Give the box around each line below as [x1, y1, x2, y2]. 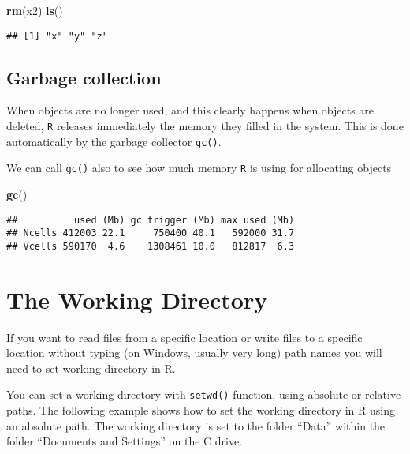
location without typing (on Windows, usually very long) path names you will [6, 344, 382, 361]
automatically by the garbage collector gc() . [6, 133, 222, 149]
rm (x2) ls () [6, 2, 63, 18]
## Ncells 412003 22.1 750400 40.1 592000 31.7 [6, 227, 295, 239]
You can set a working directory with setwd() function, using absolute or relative [6, 386, 401, 403]
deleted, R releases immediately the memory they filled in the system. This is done [6, 118, 404, 134]
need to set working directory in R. [6, 359, 176, 376]
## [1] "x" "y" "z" [6, 30, 108, 42]
